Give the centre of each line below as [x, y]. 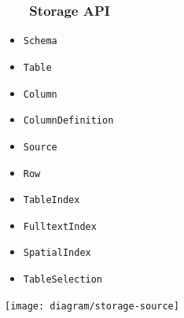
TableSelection [63, 280]
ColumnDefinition [68, 121]
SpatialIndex [57, 253]
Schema [40, 41]
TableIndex [52, 200]
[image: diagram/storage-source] [92, 306]
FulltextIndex [60, 226]
